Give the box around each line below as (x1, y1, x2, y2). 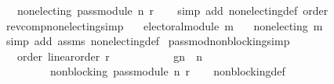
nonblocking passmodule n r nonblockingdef (49, 63, 285, 79)
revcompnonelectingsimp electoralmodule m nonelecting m (5, 17, 323, 33)
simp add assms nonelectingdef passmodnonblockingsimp (5, 33, 290, 49)
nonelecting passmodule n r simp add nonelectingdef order (16, 2, 329, 18)
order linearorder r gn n (16, 47, 202, 64)
